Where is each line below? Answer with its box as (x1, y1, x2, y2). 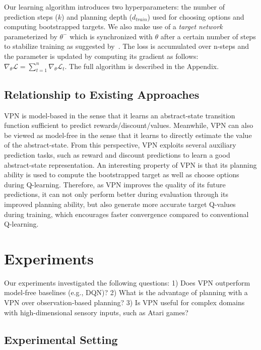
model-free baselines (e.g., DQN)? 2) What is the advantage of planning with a (4, 287, 248, 298)
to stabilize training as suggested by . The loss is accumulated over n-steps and (4, 41, 249, 51)
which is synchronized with (70, 31, 153, 41)
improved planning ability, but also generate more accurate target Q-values (4, 198, 236, 209)
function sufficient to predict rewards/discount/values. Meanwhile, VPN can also (4, 120, 253, 130)
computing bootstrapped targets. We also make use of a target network (4, 21, 223, 32)
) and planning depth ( (61, 11, 133, 22)
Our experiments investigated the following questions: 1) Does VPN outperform (4, 277, 250, 288)
